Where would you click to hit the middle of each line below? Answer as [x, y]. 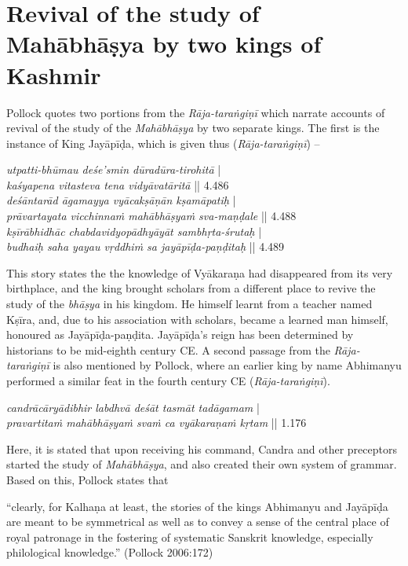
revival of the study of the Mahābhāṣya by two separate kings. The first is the [193, 128]
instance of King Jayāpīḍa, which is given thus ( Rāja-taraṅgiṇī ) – [163, 143]
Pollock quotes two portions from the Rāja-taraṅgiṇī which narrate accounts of [196, 112]
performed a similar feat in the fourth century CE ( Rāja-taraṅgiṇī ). [168, 380]
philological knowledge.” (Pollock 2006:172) [110, 552]
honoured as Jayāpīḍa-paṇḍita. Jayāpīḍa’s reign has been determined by [180, 334]
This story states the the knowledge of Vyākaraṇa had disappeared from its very [200, 272]
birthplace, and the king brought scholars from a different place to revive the [191, 288]
